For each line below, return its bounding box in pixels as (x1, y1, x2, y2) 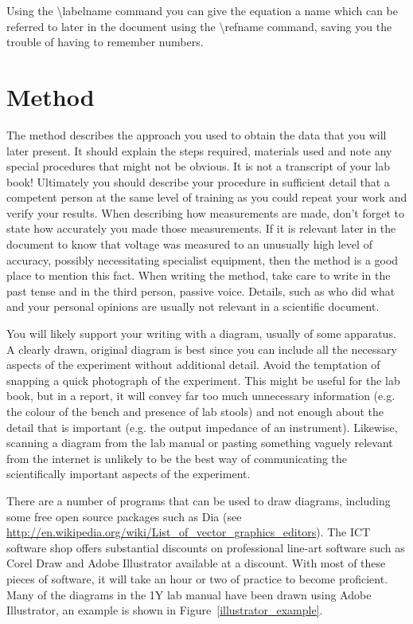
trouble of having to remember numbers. (6, 33, 204, 50)
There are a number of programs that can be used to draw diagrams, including (6, 492, 391, 508)
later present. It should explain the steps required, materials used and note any (6, 142, 392, 159)
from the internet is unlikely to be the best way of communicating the (6, 449, 347, 466)
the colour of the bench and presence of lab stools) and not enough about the (6, 403, 384, 419)
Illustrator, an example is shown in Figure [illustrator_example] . (6, 602, 323, 618)
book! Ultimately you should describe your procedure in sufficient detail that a (6, 173, 390, 190)
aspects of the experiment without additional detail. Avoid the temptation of (6, 356, 380, 373)
